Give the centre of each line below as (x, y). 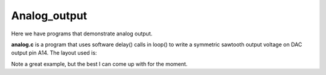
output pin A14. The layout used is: (54, 53)
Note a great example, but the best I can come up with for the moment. (99, 64)
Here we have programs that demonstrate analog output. (82, 34)
